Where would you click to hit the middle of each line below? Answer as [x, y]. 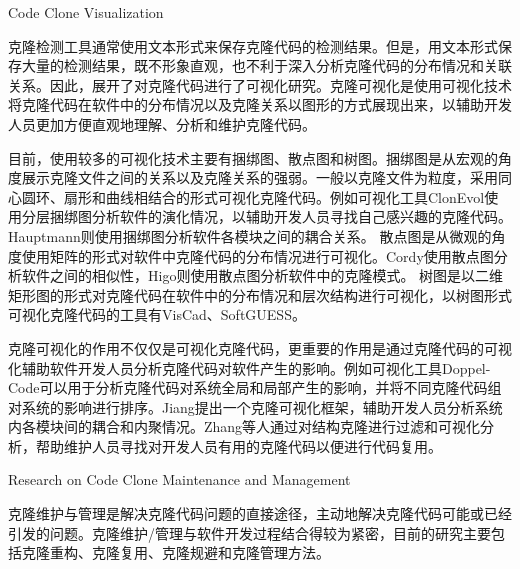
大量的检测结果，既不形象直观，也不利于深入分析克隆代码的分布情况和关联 [266, 65]
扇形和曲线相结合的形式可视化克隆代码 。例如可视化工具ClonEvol [274, 196]
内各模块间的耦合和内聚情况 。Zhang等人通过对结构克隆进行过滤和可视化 [244, 426]
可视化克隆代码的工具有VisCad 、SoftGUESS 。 [157, 314]
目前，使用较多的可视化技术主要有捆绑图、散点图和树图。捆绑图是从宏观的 [253, 157]
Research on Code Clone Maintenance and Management [179, 479]
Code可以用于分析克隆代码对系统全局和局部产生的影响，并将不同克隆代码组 [255, 387]
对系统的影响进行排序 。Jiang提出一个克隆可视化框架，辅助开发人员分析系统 [255, 406]
